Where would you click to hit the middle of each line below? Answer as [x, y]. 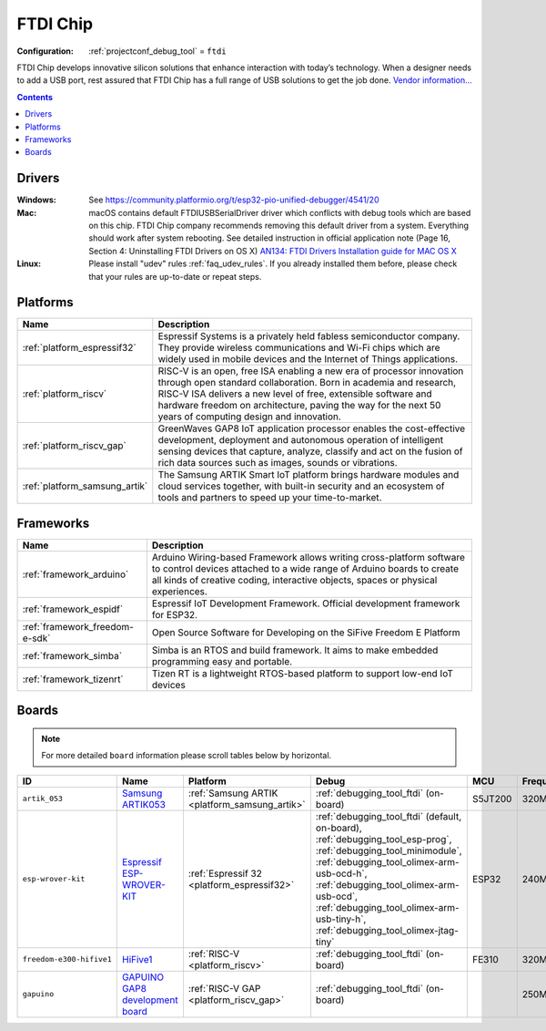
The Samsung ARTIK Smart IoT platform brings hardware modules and [308, 475]
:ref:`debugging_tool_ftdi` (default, [389, 816]
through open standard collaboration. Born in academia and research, [307, 383]
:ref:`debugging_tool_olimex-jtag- [387, 930]
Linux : [29, 263]
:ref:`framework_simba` [72, 655]
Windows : [36, 200]
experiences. [180, 591]
